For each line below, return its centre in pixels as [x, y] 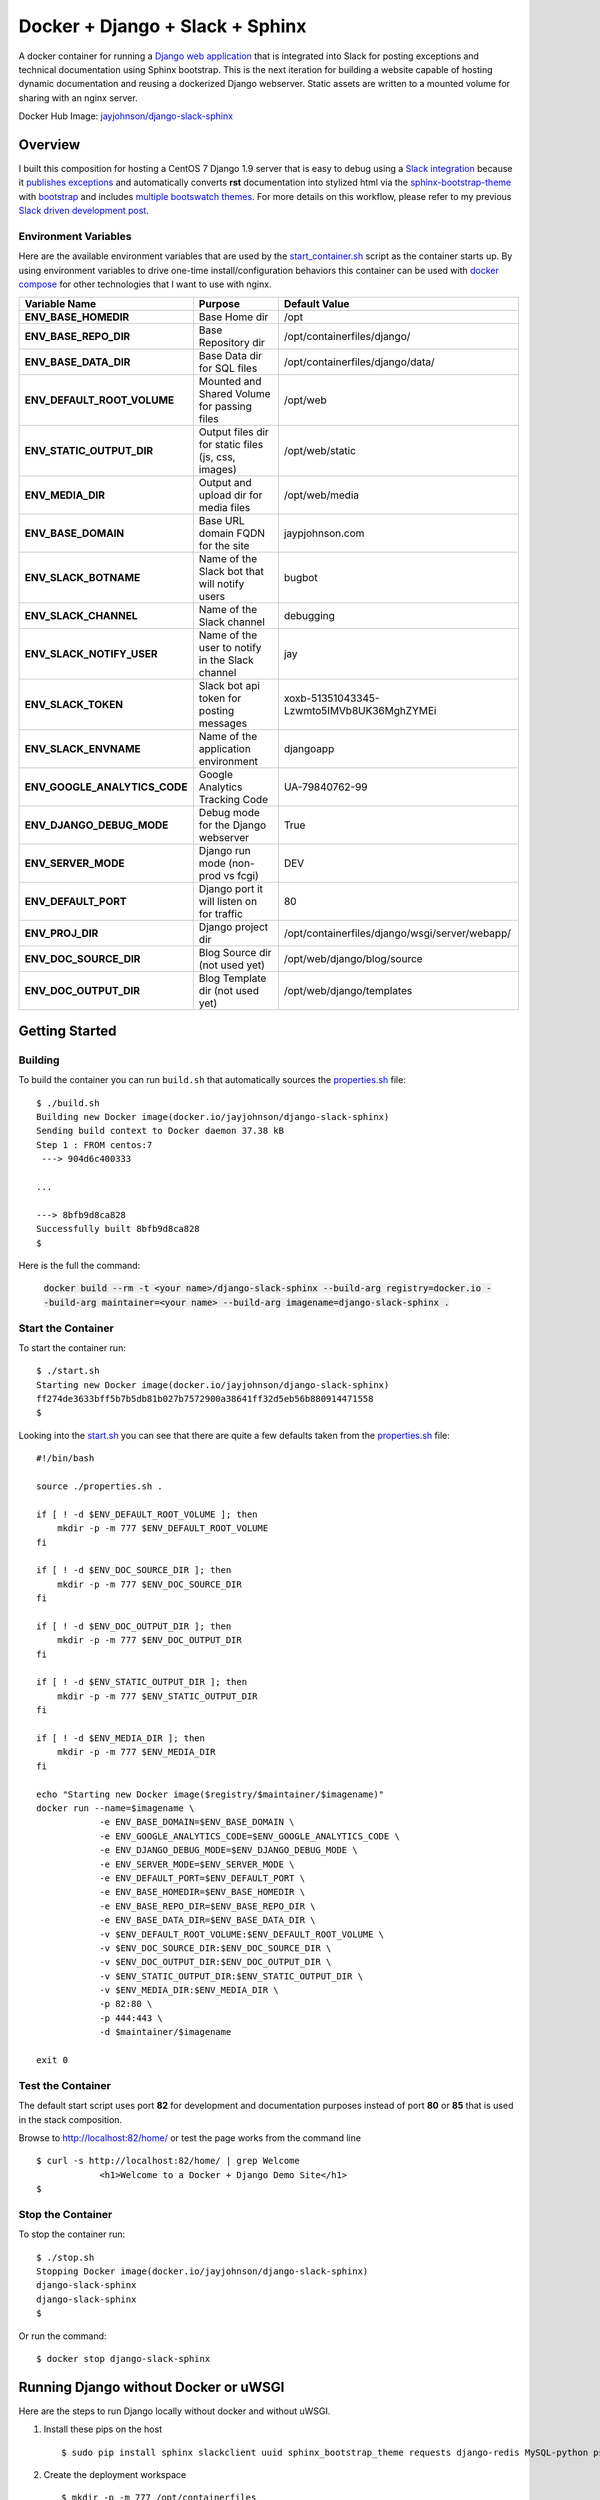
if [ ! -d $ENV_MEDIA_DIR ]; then [120, 1738]
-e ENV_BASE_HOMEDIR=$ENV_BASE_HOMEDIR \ [202, 1892]
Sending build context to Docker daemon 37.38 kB [160, 1131]
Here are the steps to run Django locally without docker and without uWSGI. [174, 2411]
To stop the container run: [72, 2234]
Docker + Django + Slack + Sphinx [162, 26]
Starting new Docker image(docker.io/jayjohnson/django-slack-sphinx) [213, 1384]
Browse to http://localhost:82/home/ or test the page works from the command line [190, 2137]
